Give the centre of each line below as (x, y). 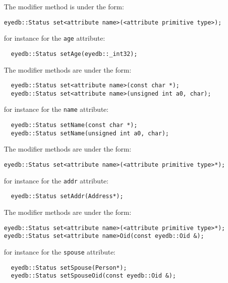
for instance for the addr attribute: (56, 180)
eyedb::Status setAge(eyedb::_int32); (74, 54)
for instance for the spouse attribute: (60, 251)
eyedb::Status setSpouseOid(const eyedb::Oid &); (93, 276)
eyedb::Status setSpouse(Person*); (69, 268)
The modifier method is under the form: (64, 6)
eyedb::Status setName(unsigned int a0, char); (90, 133)
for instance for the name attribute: (56, 109)
